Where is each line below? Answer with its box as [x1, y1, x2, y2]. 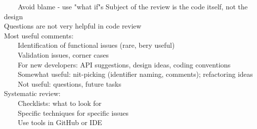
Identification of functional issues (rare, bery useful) [17, 40, 175, 50]
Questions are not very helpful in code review [4, 21, 141, 31]
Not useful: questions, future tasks [17, 78, 122, 89]
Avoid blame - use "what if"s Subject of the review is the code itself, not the [17, 1, 248, 11]
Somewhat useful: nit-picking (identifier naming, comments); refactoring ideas [17, 69, 253, 79]
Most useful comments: [4, 30, 74, 40]
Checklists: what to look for [17, 97, 102, 108]
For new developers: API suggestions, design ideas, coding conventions [17, 59, 231, 69]
